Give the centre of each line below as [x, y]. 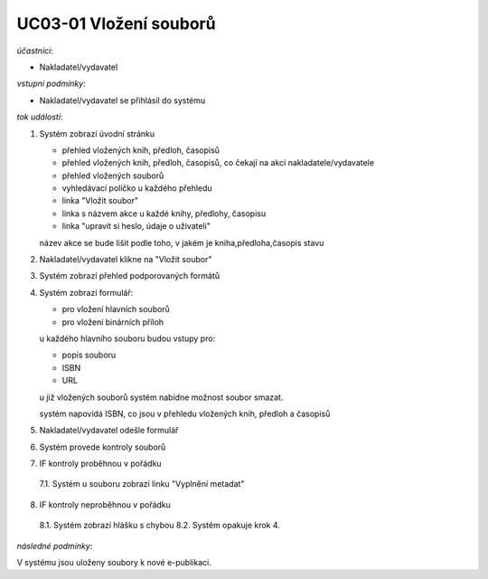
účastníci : [35, 51]
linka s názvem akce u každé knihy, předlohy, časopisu [164, 214]
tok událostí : [40, 117]
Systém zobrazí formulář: [86, 292]
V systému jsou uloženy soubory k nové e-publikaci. [114, 563]
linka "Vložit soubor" [100, 201]
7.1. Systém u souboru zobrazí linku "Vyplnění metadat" [142, 484]
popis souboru [89, 355]
